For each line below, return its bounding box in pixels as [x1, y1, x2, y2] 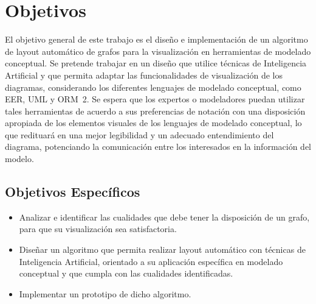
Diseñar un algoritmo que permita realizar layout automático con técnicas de [19, 243, 306, 256]
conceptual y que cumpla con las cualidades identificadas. [19, 267, 233, 280]
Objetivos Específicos [5, 182, 140, 201]
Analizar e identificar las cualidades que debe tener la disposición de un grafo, [19, 210, 310, 223]
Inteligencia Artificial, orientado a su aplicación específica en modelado [19, 255, 283, 267]
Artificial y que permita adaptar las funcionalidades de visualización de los [5, 68, 283, 81]
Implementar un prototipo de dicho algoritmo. [19, 287, 191, 300]
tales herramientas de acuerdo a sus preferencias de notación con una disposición [5, 104, 306, 117]
